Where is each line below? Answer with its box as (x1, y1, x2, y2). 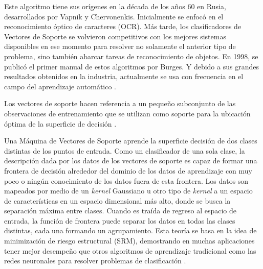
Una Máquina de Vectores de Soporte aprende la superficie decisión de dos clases (4, 135, 257, 146)
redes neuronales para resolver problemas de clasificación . (4, 255, 186, 266)
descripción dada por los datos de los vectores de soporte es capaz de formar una (4, 155, 257, 166)
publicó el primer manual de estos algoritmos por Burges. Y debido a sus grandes (4, 61, 259, 71)
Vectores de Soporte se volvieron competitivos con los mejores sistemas (4, 31, 226, 41)
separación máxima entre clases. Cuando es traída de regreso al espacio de (4, 205, 237, 216)
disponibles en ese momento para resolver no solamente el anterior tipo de (4, 41, 236, 52)
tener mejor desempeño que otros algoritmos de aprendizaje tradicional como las (4, 245, 256, 256)
